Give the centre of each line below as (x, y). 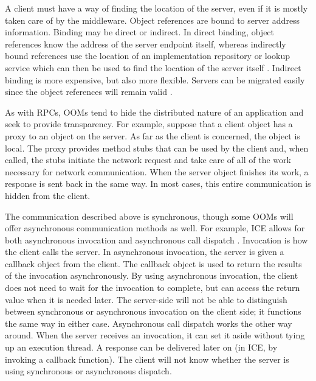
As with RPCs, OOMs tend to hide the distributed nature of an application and (154, 112)
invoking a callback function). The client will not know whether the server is (147, 359)
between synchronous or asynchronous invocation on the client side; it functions (153, 311)
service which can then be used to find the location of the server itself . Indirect (153, 67)
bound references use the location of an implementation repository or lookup (148, 56)
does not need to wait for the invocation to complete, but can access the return (153, 288)
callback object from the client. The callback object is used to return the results (153, 263)
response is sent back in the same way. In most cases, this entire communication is (158, 184)
